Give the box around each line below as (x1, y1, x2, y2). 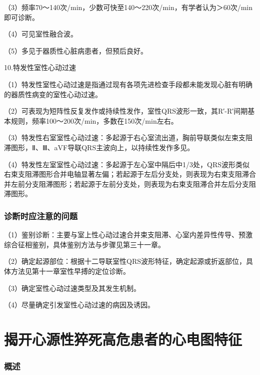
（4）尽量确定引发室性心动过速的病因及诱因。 (4, 299, 154, 310)
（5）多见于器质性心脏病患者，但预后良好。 (4, 45, 147, 56)
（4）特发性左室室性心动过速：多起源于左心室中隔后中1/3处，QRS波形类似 (4, 159, 249, 169)
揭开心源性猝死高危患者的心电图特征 (4, 328, 242, 349)
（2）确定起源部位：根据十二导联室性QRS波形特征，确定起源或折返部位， (4, 256, 246, 266)
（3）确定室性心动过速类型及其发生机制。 (4, 282, 140, 293)
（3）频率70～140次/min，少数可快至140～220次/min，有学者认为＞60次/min (4, 2, 253, 12)
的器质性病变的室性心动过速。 (4, 89, 102, 99)
